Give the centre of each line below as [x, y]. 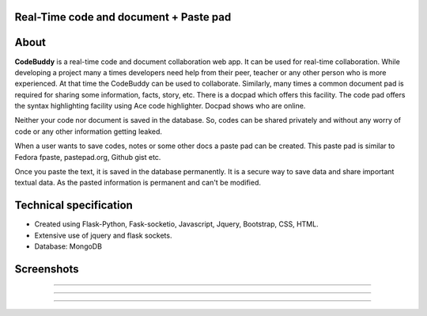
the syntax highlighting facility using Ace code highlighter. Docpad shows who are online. [160, 106]
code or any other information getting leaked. [88, 131]
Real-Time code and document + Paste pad [123, 17]
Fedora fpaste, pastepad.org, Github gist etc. [88, 157]
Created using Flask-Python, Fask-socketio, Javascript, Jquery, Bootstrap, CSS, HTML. [177, 224]
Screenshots [47, 269]
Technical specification [74, 206]
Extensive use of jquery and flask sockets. [103, 235]
